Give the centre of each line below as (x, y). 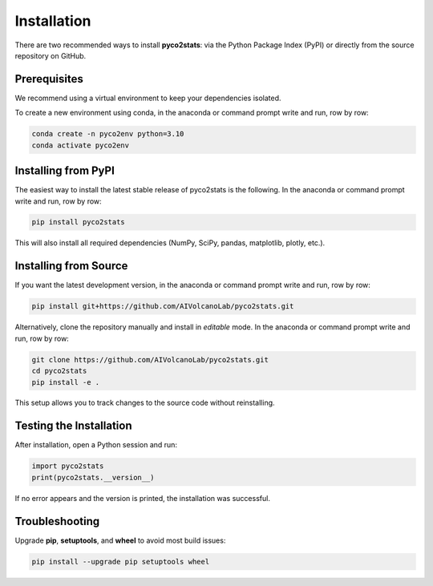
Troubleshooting (57, 521)
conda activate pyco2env (81, 145)
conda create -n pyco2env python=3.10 (108, 134)
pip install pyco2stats (79, 222)
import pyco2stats (68, 466)
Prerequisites (49, 79)
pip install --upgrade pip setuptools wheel (121, 562)
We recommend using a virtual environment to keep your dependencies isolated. (148, 98)
